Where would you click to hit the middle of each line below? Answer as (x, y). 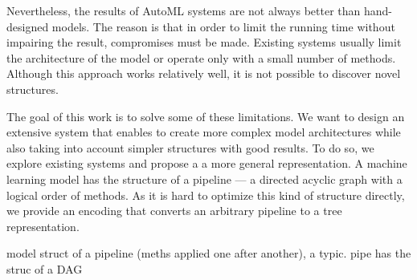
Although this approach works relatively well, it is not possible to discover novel (204, 73)
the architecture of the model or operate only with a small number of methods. (201, 57)
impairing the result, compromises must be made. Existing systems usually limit (204, 42)
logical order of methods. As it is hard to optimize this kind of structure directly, (206, 195)
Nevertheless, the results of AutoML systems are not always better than (184, 10)
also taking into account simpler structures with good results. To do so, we (190, 147)
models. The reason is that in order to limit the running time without (223, 26)
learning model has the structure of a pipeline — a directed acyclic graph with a (204, 179)
